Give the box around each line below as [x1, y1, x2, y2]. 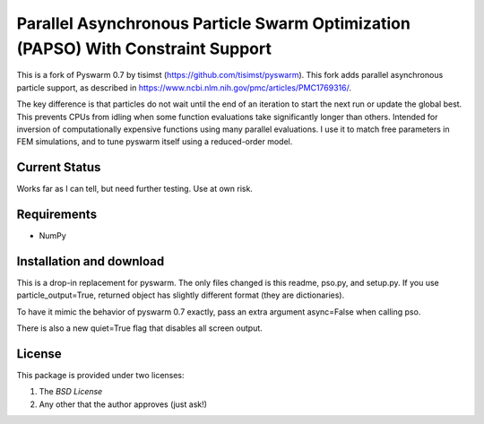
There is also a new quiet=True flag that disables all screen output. [16, 323, 264, 333]
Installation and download [16, 254, 165, 269]
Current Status [16, 160, 101, 175]
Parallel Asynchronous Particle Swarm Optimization [16, 13, 411, 33]
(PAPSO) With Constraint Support [16, 39, 272, 58]
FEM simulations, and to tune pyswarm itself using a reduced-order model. [16, 136, 293, 147]
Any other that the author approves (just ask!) [39, 399, 208, 410]
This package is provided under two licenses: [16, 370, 185, 381]
